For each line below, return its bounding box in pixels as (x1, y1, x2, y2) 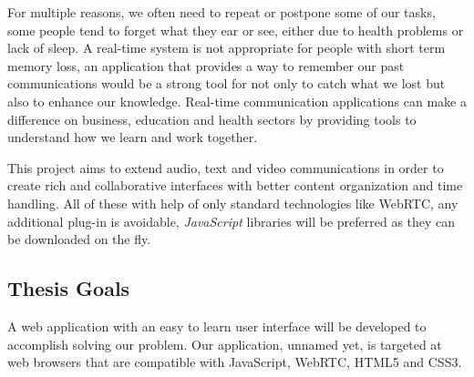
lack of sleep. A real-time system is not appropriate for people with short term (7, 38, 446, 57)
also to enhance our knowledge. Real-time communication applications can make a (7, 91, 467, 110)
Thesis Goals (7, 274, 130, 302)
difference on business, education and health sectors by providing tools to (7, 109, 417, 128)
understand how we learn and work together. (7, 127, 258, 147)
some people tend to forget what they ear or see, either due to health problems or (7, 20, 464, 39)
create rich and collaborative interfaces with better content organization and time (7, 176, 463, 195)
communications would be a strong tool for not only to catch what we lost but (7, 74, 446, 93)
